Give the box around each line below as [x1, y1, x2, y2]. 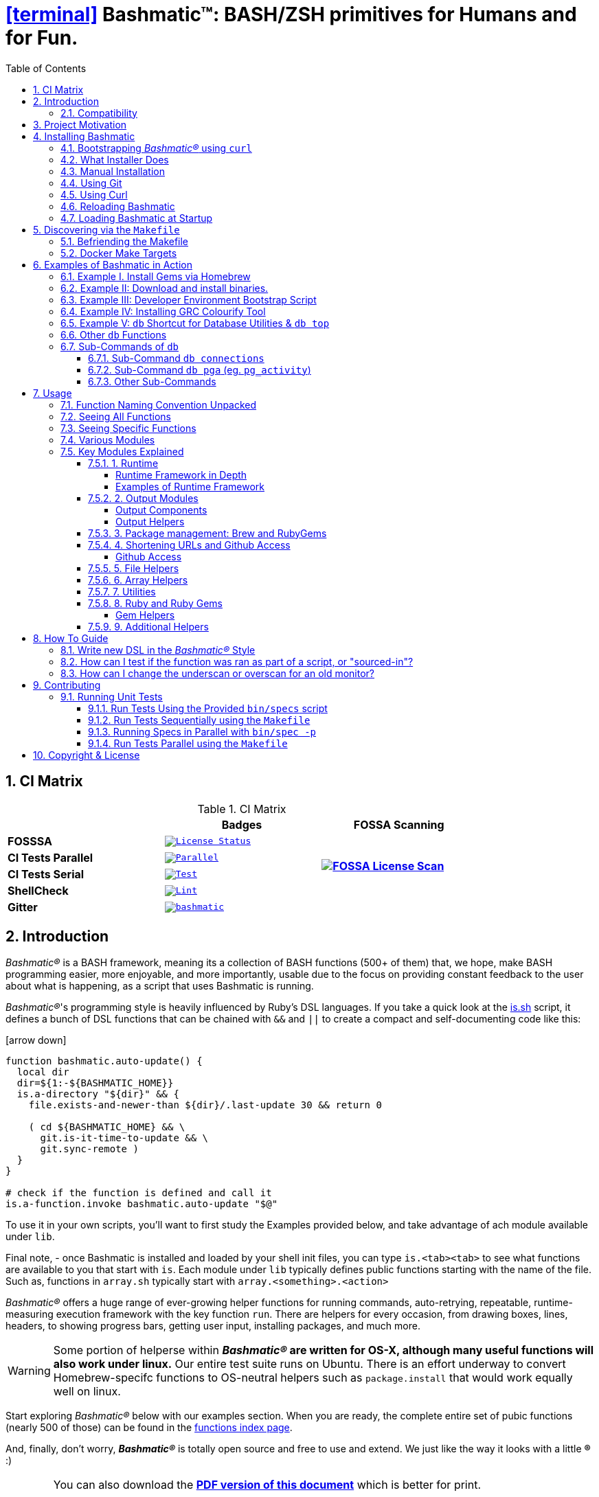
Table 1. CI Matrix [197, 801, 286, 816]
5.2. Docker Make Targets [60, 247, 177, 259]
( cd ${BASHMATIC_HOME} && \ [28, 1121, 185, 1133]
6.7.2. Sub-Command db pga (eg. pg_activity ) [88, 363, 311, 376]
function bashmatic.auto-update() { [5, 1055, 203, 1067]
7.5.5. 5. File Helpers [88, 562, 179, 574]
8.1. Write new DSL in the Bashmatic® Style [60, 643, 256, 656]
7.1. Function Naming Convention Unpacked [60, 398, 257, 411]
